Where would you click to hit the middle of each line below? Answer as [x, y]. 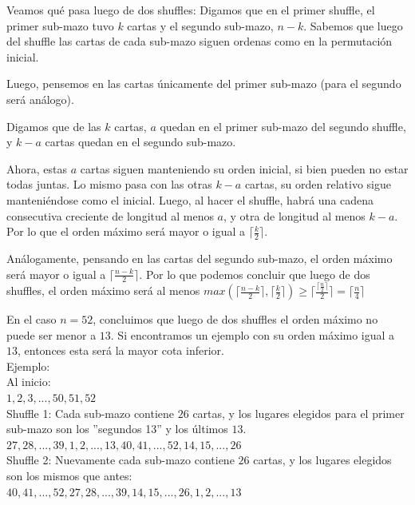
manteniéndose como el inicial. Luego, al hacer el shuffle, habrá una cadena [190, 199]
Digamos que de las [54, 126]
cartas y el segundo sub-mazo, [200, 25]
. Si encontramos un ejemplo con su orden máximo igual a [253, 334]
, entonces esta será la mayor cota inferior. [121, 350]
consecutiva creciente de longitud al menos [110, 215]
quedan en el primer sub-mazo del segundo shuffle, [283, 126]
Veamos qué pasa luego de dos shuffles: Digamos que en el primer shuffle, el [191, 10]
